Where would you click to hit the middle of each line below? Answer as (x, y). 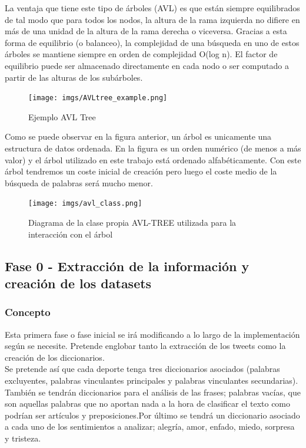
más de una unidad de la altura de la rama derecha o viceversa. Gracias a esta (146, 31)
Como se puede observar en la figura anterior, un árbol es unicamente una (138, 136)
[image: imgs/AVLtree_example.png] (98, 98)
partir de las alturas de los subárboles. (74, 77)
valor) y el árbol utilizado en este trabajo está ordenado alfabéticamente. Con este (153, 159)
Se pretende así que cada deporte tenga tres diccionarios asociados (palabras (142, 369)
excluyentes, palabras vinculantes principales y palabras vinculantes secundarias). (152, 380)
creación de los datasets (78, 283)
